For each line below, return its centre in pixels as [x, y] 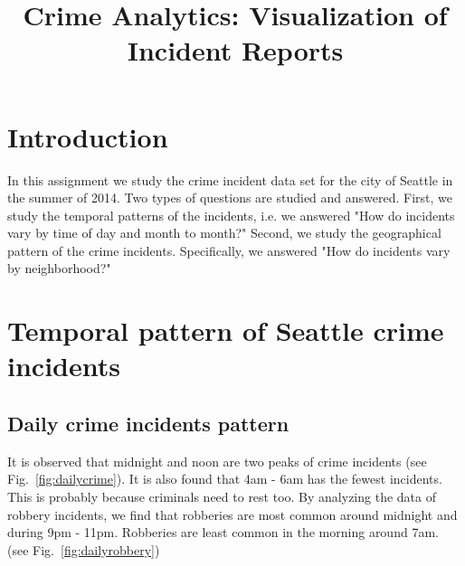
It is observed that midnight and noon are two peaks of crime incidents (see [217, 461]
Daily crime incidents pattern [148, 424]
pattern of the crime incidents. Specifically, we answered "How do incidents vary [229, 250]
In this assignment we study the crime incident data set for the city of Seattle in [230, 179]
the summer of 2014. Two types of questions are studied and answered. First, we [230, 198]
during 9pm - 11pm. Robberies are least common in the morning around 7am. [223, 532]
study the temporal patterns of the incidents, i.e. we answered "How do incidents [231, 215]
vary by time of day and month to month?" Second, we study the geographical [224, 233]
